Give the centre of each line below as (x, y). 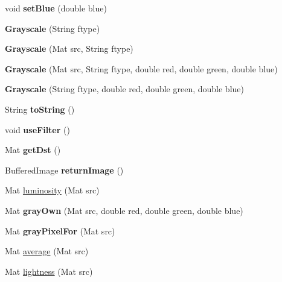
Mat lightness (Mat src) (49, 271)
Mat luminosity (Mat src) (52, 190)
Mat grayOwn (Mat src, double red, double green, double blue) (124, 210)
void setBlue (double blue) (56, 8)
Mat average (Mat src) (47, 251)
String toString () (40, 109)
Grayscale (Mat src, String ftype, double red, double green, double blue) (141, 68)
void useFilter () (37, 129)
